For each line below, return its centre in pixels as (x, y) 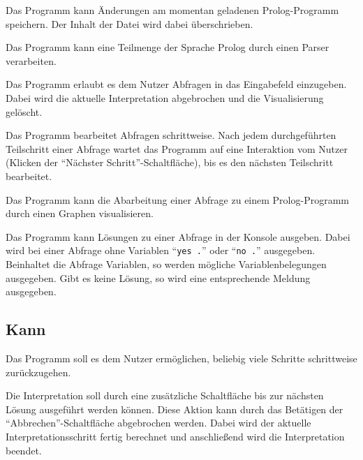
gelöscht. (24, 111)
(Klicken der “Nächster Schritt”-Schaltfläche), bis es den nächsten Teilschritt (170, 162)
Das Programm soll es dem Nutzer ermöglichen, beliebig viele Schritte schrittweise (181, 358)
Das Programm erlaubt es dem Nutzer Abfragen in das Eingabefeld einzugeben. (176, 84)
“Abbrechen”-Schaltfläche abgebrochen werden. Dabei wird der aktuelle (158, 423)
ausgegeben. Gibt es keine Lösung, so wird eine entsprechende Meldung (158, 277)
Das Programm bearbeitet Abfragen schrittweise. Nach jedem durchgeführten (171, 135)
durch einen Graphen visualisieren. (80, 213)
